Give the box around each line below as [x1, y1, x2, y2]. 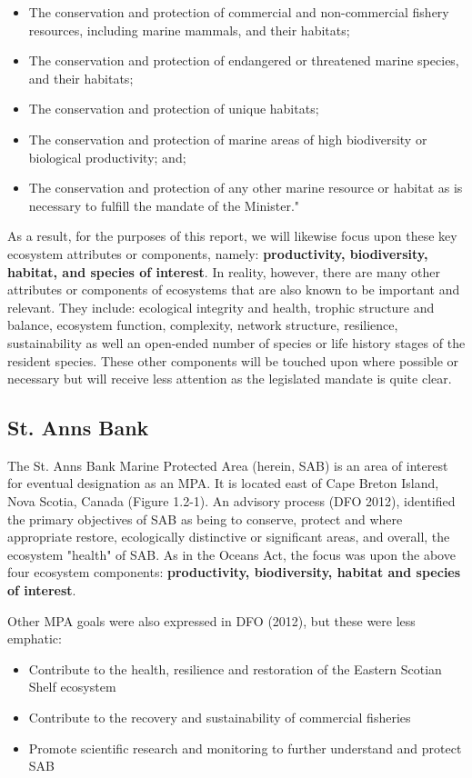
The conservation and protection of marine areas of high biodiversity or [28, 129, 427, 148]
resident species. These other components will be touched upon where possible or [7, 351, 459, 370]
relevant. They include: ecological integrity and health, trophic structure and [7, 297, 435, 316]
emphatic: [7, 629, 62, 648]
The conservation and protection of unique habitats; [28, 99, 319, 118]
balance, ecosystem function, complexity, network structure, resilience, [7, 315, 398, 334]
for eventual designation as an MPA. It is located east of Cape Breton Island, [7, 474, 439, 493]
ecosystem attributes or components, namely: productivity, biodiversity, [7, 244, 428, 263]
